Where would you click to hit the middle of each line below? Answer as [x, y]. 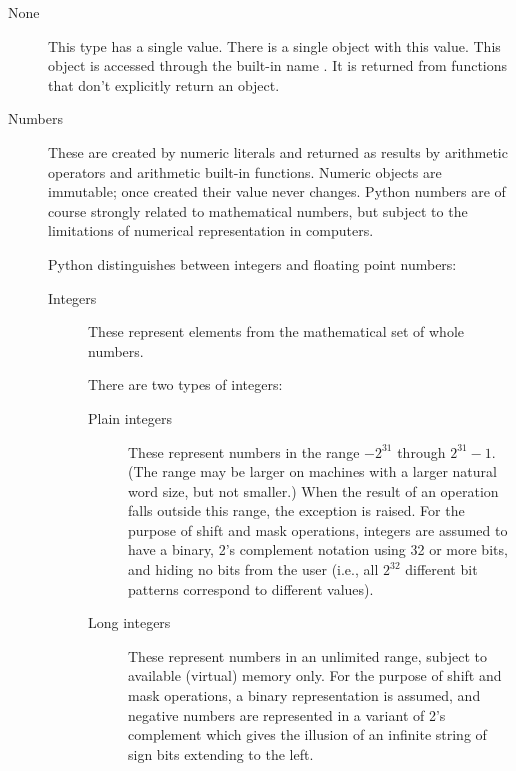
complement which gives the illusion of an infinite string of [307, 734]
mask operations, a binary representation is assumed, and [304, 695]
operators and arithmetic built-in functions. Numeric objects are [245, 171]
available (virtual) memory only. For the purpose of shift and [315, 675]
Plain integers [130, 417]
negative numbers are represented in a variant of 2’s [287, 714]
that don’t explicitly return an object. [164, 84]
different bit [441, 569]
